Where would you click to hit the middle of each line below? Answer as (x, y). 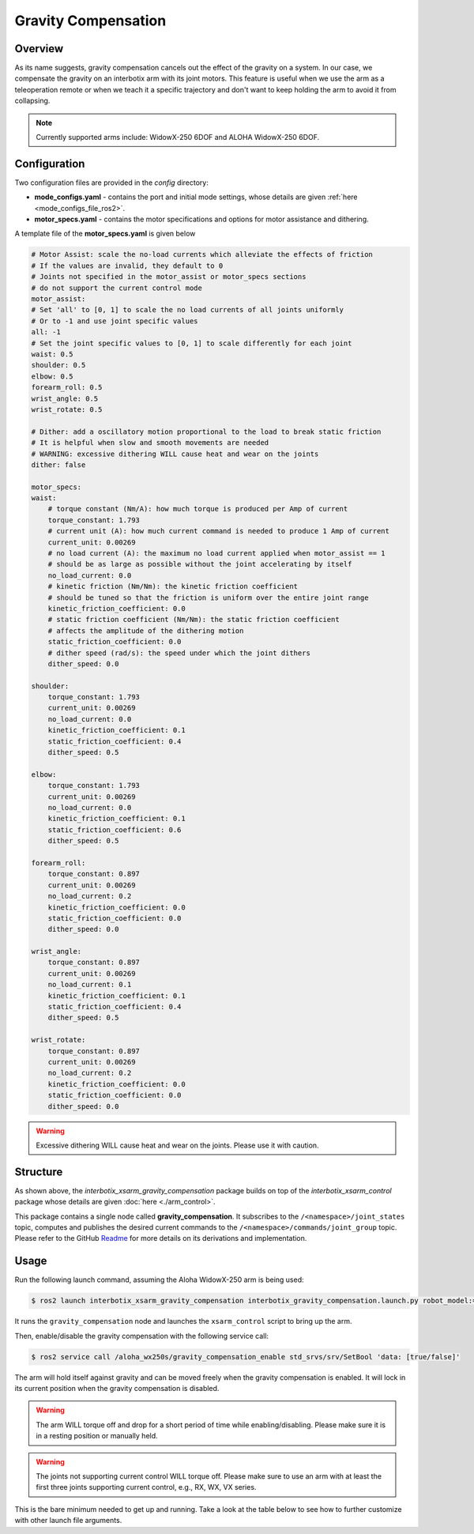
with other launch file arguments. (68, 1521)
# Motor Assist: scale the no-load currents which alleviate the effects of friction (202, 254)
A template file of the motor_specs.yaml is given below (105, 234)
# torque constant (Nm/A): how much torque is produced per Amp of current (198, 509)
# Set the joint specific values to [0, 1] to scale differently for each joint (192, 343)
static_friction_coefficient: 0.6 (115, 829)
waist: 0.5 (52, 354)
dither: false (58, 465)
